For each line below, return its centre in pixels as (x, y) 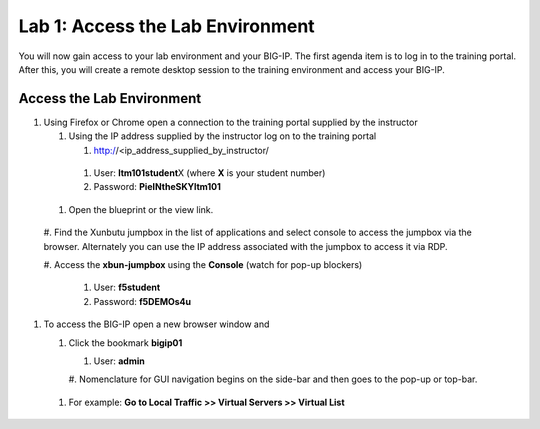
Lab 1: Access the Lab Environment (166, 26)
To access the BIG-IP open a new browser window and (156, 324)
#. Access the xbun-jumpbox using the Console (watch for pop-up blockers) (203, 264)
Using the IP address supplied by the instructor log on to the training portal (222, 136)
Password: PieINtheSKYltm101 (157, 187)
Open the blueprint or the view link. (141, 209)
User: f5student (127, 287)
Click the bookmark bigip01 (125, 342)
